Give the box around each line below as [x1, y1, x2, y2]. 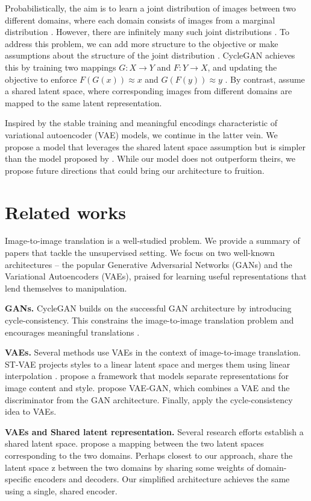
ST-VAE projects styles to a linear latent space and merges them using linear [5, 357, 291, 370]
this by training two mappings [5, 60, 116, 73]
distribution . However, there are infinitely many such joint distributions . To [5, 25, 289, 38]
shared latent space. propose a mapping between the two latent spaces [5, 437, 264, 450]
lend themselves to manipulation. [5, 281, 127, 294]
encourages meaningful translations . [5, 325, 140, 338]
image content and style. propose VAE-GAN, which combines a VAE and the [5, 381, 290, 394]
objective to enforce [5, 72, 77, 85]
